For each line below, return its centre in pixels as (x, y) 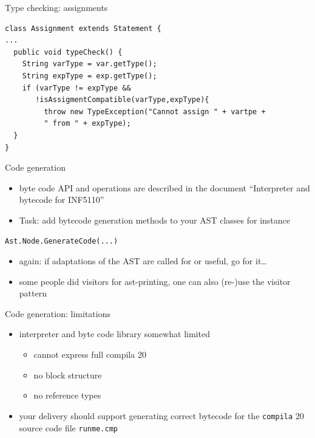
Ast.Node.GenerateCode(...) (62, 241)
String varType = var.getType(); (90, 64)
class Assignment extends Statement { (83, 28)
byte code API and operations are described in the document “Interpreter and (164, 187)
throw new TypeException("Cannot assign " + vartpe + (155, 111)
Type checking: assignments (56, 7)
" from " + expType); (87, 124)
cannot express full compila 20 (90, 354)
